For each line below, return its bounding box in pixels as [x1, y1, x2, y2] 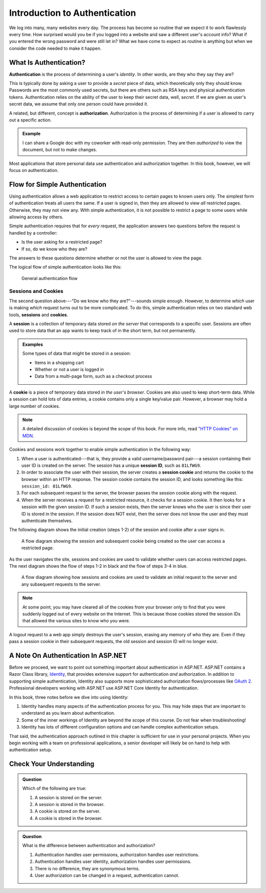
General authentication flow [21, 275, 78, 281]
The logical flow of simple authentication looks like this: [9, 264, 122, 270]
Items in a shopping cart [34, 360, 84, 365]
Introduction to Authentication [9, 7, 136, 18]
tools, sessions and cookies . [9, 312, 68, 318]
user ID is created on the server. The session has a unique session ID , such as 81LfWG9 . [21, 462, 201, 468]
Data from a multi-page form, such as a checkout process [34, 373, 152, 379]
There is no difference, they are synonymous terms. [34, 865, 140, 871]
